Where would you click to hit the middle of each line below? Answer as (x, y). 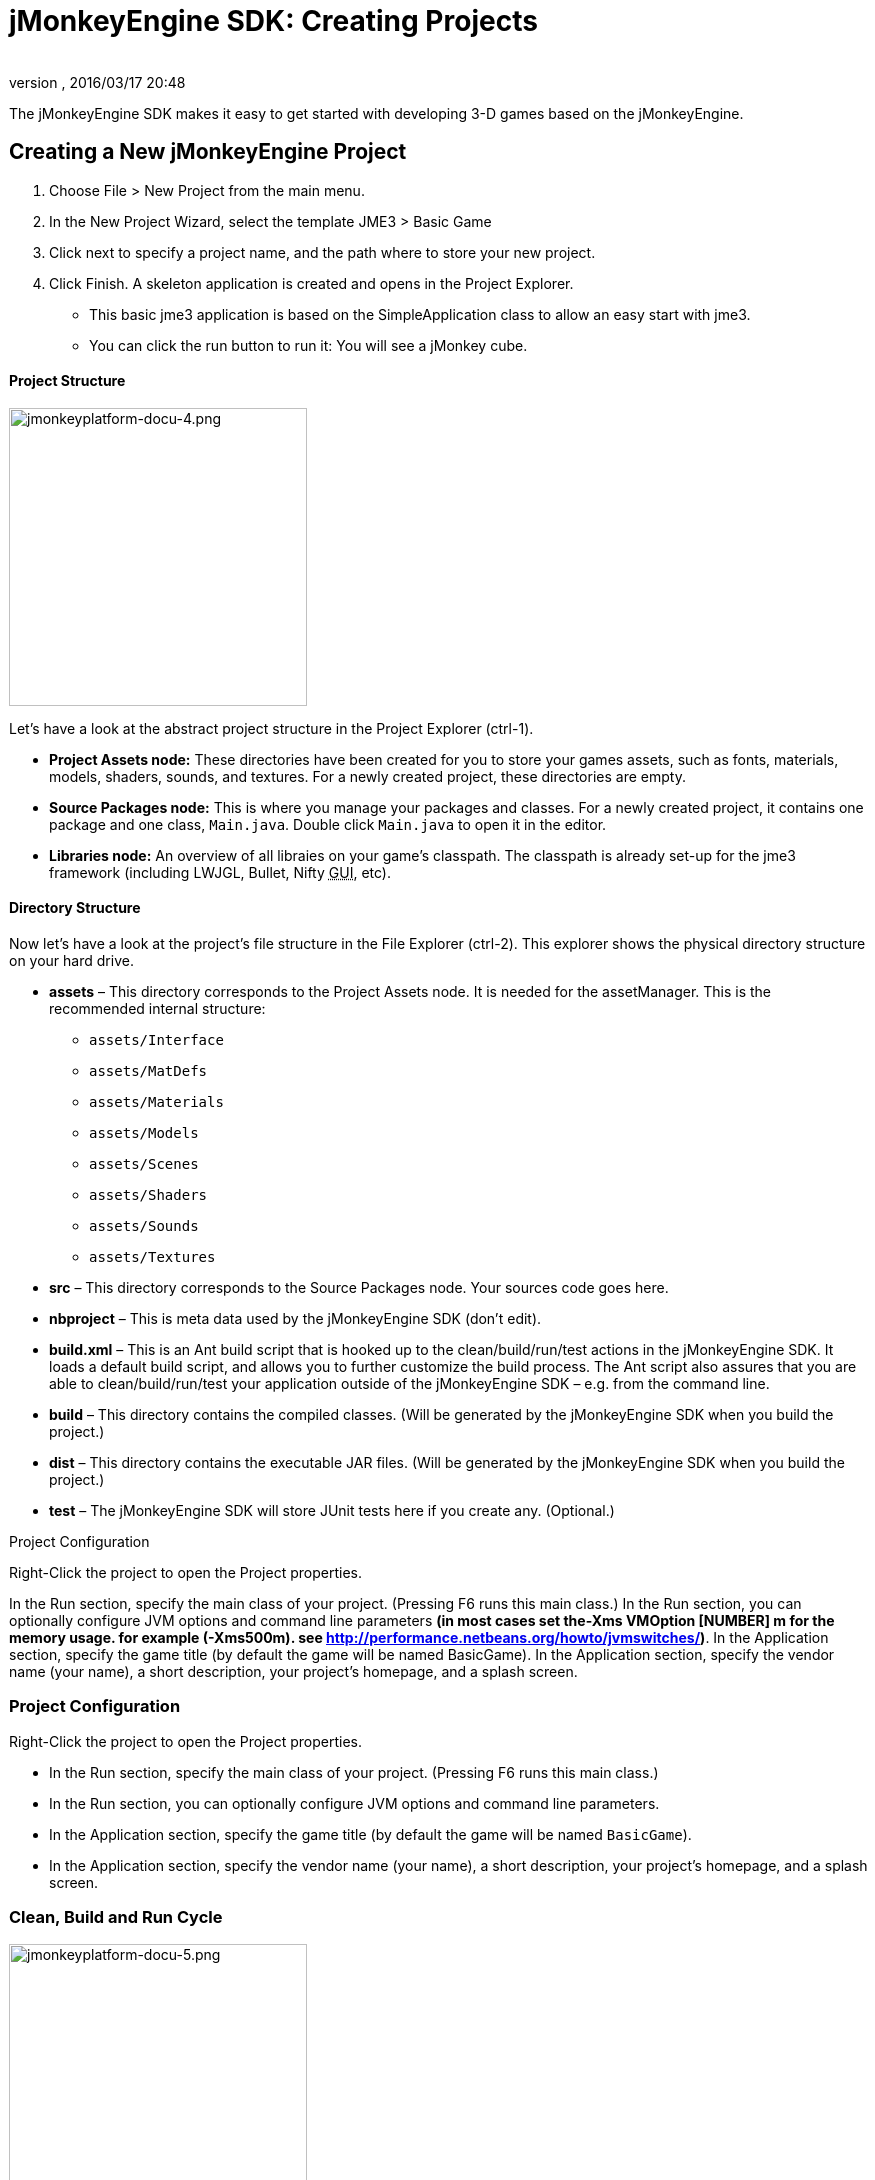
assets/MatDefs (148, 1071)
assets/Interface (156, 1040)
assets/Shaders (148, 1195)
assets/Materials (156, 1102)
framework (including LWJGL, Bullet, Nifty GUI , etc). (220, 872)
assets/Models (144, 1133)
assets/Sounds (144, 1226)
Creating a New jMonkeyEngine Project (208, 152)
